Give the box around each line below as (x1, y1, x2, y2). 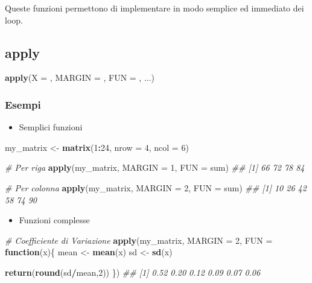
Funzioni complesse (19, 214, 90, 226)
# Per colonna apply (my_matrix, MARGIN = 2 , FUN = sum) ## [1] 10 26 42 (5, 181, 307, 194)
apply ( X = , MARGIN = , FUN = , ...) (5, 71, 155, 84)
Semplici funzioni (19, 121, 83, 133)
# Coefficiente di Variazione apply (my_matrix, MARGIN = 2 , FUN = (5, 234, 273, 246)
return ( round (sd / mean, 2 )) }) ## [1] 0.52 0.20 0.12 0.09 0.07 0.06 (5, 266, 261, 278)
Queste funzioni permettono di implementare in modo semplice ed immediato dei (5, 2, 304, 14)
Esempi (5, 97, 41, 112)
